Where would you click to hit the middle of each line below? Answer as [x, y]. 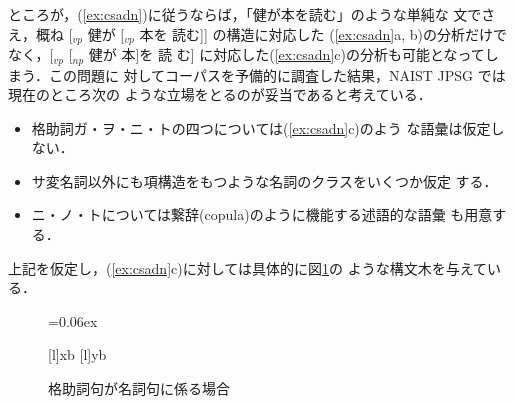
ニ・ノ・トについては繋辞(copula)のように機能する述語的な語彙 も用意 [262, 214]
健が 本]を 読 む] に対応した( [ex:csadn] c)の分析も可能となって [286, 54]
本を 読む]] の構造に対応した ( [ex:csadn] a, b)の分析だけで [323, 33]
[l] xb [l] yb [77, 354]
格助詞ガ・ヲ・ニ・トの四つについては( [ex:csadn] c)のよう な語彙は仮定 [261, 127]
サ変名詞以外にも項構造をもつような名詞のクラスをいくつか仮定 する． [264, 180]
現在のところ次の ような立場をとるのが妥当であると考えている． [220, 94]
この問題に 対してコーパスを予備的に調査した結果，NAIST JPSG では [277, 74]
